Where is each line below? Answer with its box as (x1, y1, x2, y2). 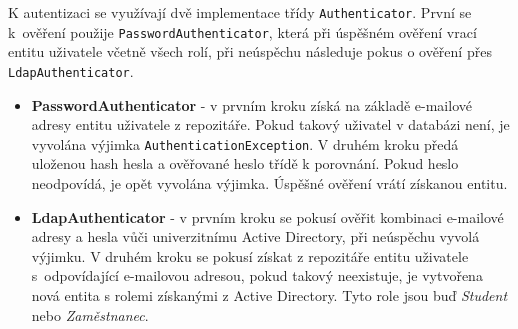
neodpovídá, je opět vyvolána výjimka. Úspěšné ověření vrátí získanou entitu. (31, 173, 508, 193)
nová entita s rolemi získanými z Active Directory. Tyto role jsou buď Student (31, 284, 508, 305)
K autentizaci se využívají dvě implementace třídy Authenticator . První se (8, 2, 472, 22)
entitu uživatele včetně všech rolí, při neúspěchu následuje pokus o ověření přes (8, 41, 492, 62)
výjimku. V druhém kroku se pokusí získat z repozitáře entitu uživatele (31, 245, 469, 266)
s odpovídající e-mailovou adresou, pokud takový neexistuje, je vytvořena (31, 265, 483, 286)
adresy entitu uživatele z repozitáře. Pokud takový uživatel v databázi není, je (31, 114, 510, 135)
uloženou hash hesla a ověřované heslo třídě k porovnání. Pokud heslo (31, 153, 459, 174)
